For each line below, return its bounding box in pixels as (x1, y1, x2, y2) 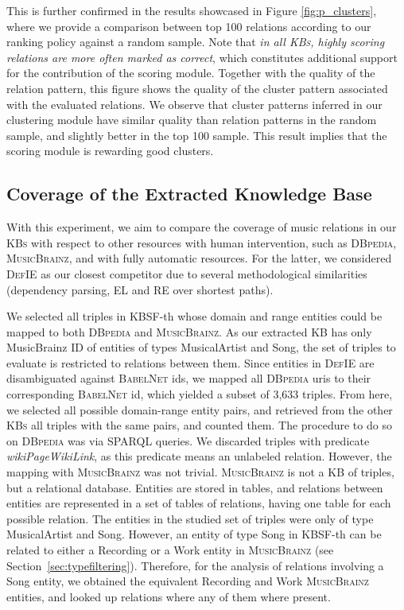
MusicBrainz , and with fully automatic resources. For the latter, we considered (6, 250, 392, 266)
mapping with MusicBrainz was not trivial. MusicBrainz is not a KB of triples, (6, 464, 394, 480)
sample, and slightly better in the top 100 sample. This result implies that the (6, 126, 387, 143)
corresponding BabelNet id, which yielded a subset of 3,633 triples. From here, (6, 386, 393, 402)
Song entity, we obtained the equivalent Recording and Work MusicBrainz (6, 573, 369, 589)
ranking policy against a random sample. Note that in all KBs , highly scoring (6, 33, 385, 50)
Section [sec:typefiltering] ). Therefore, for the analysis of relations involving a (6, 557, 384, 573)
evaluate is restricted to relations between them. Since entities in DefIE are (6, 354, 375, 371)
